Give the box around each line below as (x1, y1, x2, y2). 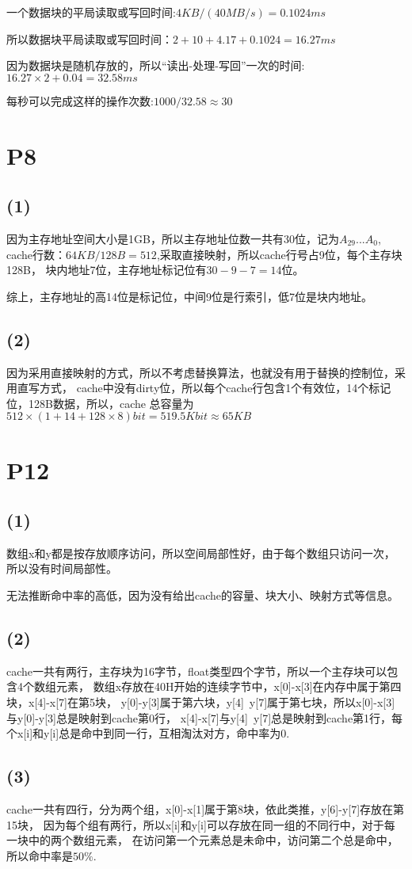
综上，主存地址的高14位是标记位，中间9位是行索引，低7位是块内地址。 (6, 288, 372, 304)
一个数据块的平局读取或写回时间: (6, 4, 176, 20)
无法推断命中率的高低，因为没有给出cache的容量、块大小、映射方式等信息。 (6, 587, 399, 604)
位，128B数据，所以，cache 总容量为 (6, 394, 194, 411)
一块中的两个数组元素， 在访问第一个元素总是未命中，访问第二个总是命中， (6, 832, 399, 848)
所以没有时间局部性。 (6, 560, 117, 577)
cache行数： (6, 246, 67, 262)
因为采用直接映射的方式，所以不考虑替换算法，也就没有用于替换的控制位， (6, 364, 395, 380)
